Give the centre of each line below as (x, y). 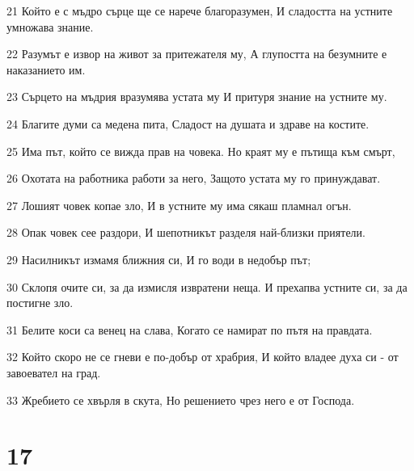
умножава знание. (50, 26)
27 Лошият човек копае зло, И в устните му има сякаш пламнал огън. (179, 205)
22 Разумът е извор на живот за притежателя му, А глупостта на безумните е (197, 54)
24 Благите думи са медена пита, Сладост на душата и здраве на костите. (188, 123)
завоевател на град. (54, 372)
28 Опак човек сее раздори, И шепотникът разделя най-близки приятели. (186, 232)
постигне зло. (40, 303)
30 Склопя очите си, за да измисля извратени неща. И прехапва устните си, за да (207, 286)
